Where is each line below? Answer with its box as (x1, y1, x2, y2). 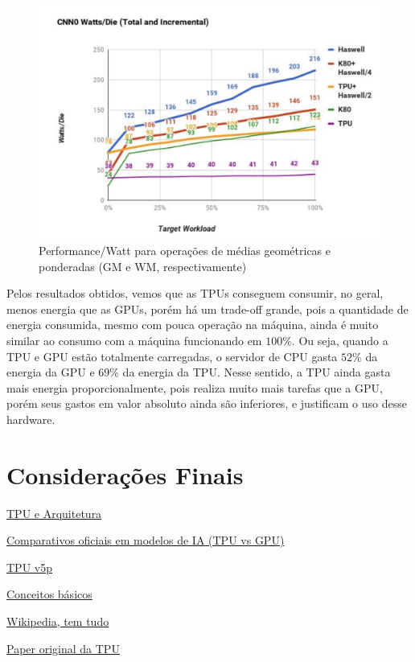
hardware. (6, 410, 55, 427)
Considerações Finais (6, 458, 244, 491)
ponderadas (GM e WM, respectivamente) (39, 257, 247, 274)
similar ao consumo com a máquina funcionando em (6, 331, 262, 348)
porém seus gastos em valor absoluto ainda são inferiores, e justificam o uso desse (6, 395, 407, 412)
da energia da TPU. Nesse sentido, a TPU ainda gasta (122, 364, 391, 380)
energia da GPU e (6, 364, 95, 380)
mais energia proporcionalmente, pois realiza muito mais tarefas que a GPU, (6, 379, 383, 396)
